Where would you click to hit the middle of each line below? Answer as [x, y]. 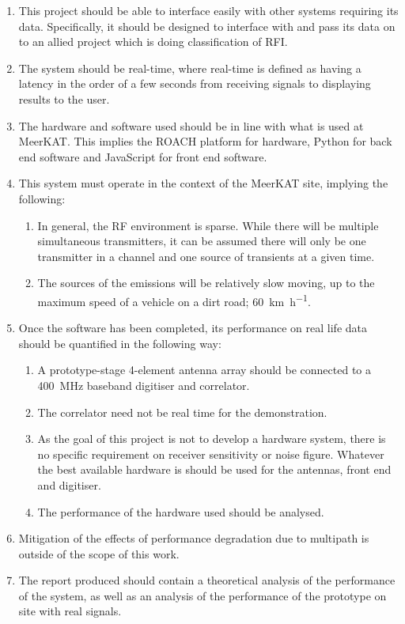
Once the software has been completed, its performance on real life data [193, 328]
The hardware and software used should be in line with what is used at [191, 125]
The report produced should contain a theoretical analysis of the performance [207, 580]
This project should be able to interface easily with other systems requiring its [208, 10]
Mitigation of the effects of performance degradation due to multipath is [194, 538]
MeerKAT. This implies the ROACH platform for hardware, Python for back [205, 141]
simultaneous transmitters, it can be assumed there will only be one [202, 241]
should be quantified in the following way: [120, 343]
